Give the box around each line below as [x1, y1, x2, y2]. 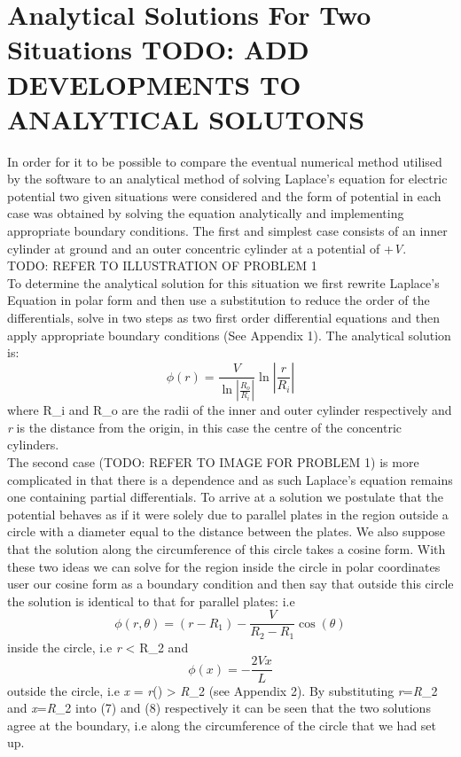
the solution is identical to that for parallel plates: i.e [7, 591, 295, 610]
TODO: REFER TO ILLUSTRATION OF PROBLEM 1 [7, 256, 317, 275]
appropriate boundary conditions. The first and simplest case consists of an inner [7, 222, 448, 240]
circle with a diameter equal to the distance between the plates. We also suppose [7, 522, 445, 541]
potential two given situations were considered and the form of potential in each [7, 186, 441, 205]
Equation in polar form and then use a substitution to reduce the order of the [7, 291, 430, 309]
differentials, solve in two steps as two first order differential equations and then [7, 308, 440, 327]
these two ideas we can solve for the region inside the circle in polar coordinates [7, 557, 441, 575]
